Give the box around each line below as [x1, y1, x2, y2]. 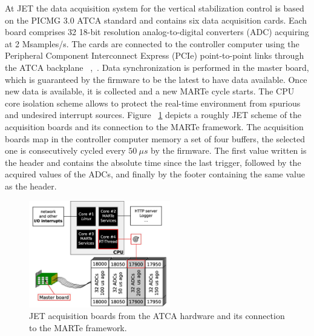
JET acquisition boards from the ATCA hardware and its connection [29, 309, 285, 322]
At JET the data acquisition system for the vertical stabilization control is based [5, 2, 304, 14]
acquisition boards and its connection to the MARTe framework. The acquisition [5, 120, 304, 133]
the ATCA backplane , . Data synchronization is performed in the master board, [5, 61, 309, 73]
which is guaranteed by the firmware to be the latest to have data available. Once [5, 73, 307, 85]
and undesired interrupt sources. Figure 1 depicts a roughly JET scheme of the [5, 108, 302, 121]
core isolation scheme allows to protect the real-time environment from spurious [5, 96, 301, 109]
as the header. [5, 179, 57, 192]
